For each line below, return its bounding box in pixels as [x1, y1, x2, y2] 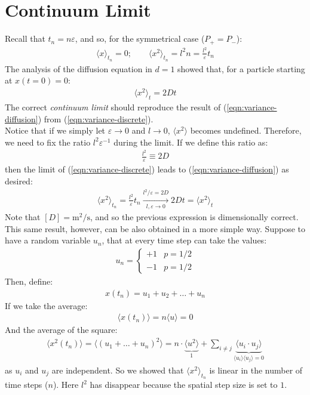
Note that [5, 211, 41, 223]
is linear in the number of [209, 363, 303, 376]
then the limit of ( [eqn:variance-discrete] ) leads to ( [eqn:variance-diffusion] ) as [5, 163, 289, 175]
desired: [5, 174, 33, 187]
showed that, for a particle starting [177, 62, 305, 75]
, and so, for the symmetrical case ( [75, 32, 205, 45]
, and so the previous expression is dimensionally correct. [90, 211, 299, 223]
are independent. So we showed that [51, 363, 184, 376]
